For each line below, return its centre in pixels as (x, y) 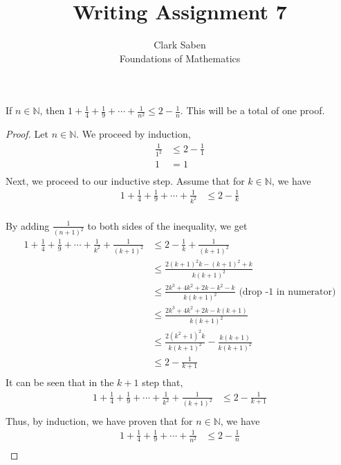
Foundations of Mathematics (180, 58)
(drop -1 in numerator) (287, 292)
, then (52, 110)
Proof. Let (27, 134)
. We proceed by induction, (133, 134)
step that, (163, 382)
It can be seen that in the (60, 382)
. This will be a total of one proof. (252, 110)
